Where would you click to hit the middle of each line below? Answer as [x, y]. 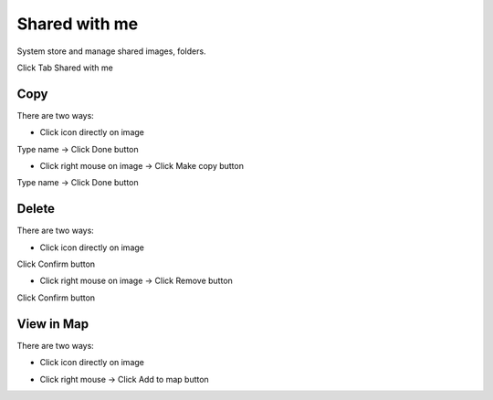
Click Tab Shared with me [65, 68]
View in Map [53, 324]
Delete [36, 209]
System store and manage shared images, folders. [111, 51]
